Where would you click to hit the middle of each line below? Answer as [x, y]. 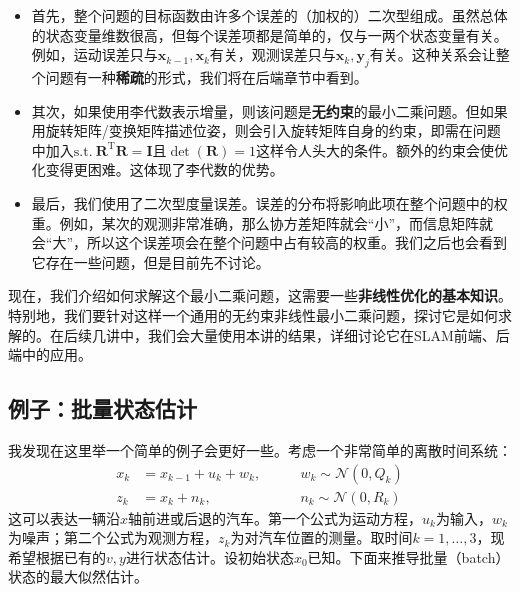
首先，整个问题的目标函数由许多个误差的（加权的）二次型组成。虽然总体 [269, 15]
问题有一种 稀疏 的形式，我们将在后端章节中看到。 [206, 76]
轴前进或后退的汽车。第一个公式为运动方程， [275, 517]
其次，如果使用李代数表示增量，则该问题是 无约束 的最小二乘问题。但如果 [269, 110]
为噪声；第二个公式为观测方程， [113, 537]
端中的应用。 [50, 354]
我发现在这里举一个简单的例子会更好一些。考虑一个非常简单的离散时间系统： [260, 449]
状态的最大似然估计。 [78, 576]
